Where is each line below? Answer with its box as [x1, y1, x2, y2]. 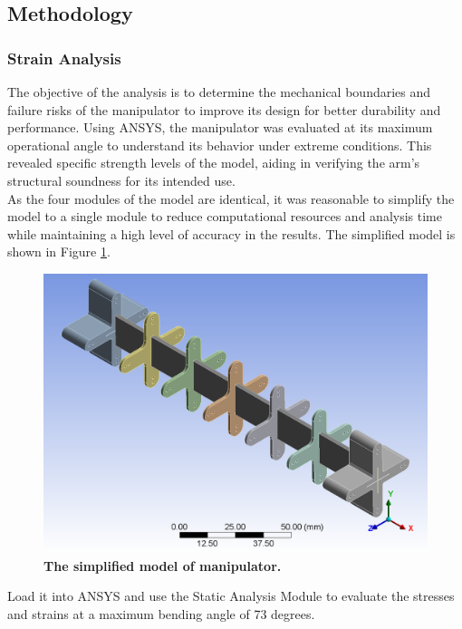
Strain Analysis [7, 46, 121, 69]
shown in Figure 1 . [7, 242, 111, 261]
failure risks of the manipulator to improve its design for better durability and [7, 100, 441, 119]
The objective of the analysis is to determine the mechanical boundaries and [7, 82, 431, 101]
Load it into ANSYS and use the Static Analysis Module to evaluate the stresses [7, 586, 455, 605]
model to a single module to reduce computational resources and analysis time [7, 207, 442, 226]
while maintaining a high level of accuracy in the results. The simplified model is [7, 224, 456, 243]
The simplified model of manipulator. [43, 556, 282, 575]
